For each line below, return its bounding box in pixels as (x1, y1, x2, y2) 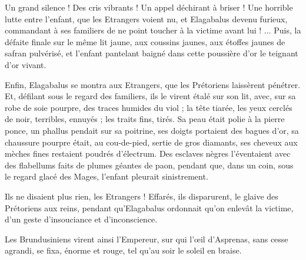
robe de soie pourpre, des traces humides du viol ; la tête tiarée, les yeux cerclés (5, 101, 292, 113)
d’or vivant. (5, 58, 46, 70)
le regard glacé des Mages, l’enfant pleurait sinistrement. (5, 170, 208, 183)
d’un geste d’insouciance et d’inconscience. (5, 213, 158, 225)
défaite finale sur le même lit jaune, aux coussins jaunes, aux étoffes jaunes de (5, 35, 285, 48)
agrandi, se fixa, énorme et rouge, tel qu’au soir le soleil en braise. (5, 244, 242, 256)
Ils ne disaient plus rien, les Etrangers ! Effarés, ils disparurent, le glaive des (5, 190, 278, 202)
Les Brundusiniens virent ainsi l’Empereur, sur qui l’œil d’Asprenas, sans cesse (5, 232, 288, 245)
